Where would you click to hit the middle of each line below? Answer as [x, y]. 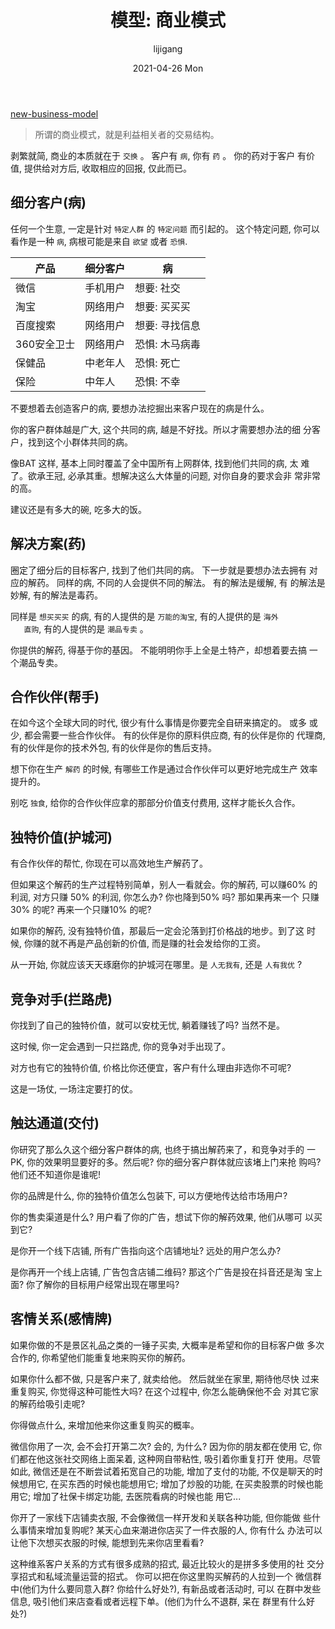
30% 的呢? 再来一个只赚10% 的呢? [81, 910]
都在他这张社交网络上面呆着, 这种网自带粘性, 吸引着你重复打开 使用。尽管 [169, 1458]
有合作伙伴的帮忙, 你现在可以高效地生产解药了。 [109, 863]
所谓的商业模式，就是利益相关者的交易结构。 [127, 134]
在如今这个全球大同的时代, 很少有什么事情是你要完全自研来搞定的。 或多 [158, 723]
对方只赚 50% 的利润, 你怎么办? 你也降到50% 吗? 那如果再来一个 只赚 [176, 897]
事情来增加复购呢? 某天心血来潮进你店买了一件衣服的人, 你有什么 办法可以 [170, 1530]
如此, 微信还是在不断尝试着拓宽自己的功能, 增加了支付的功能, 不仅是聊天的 [162, 1471]
